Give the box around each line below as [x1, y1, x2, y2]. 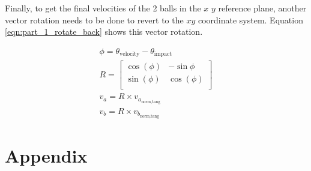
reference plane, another [218, 2, 307, 14]
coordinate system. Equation [198, 13, 303, 26]
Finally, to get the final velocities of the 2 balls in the [5, 2, 201, 14]
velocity [119, 51, 140, 58]
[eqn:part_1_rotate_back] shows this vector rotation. [5, 25, 203, 38]
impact [154, 51, 172, 58]
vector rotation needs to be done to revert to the [5, 13, 184, 26]
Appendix [5, 143, 88, 167]
